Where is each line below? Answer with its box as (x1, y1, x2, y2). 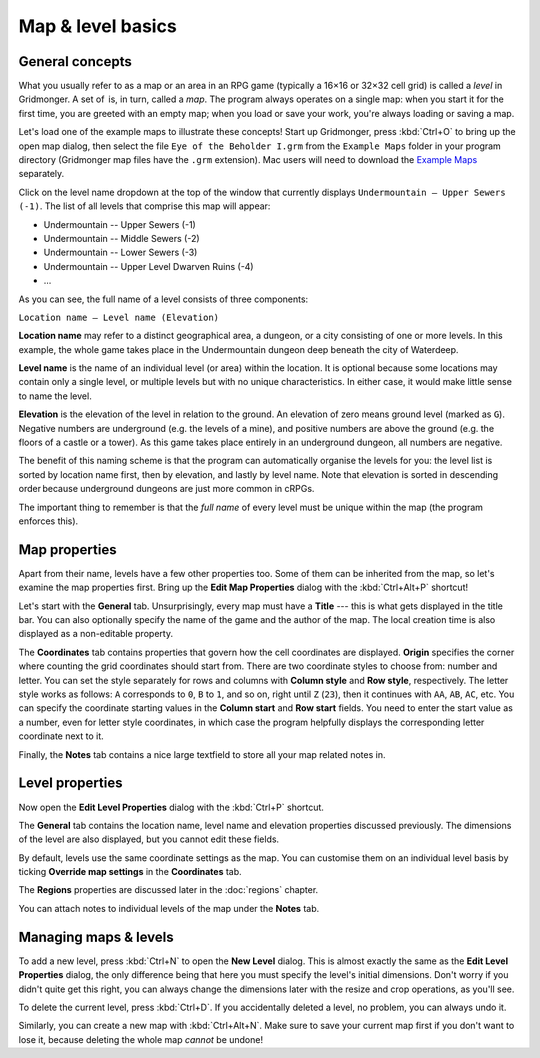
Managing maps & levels (18, 928, 174, 945)
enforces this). (18, 515, 79, 527)
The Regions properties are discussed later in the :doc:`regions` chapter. (18, 884, 319, 896)
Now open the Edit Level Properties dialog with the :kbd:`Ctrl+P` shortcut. (18, 801, 325, 813)
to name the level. (18, 390, 92, 402)
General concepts (18, 53, 132, 70)
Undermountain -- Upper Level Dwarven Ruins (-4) (43, 260, 254, 272)
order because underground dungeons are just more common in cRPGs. (18, 483, 315, 495)
